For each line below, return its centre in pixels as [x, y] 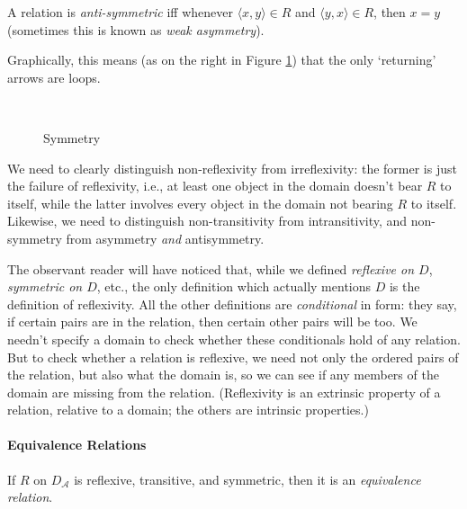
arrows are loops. [54, 77]
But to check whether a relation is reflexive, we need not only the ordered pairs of [233, 357]
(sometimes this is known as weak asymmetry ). [136, 29]
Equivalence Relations [77, 445]
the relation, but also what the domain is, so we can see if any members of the [223, 375]
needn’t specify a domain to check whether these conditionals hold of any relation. [234, 339]
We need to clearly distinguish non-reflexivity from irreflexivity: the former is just [232, 168]
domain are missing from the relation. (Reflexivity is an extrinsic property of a [224, 392]
